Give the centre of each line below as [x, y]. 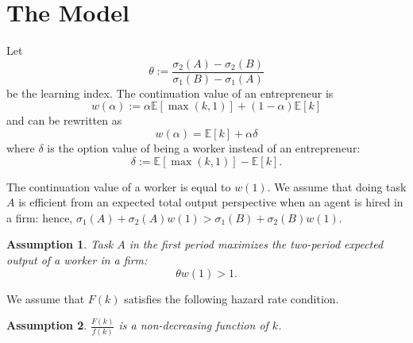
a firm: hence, [40, 217]
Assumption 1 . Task [60, 244]
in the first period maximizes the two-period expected [256, 244]
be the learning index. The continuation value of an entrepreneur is [170, 92]
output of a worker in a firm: [77, 259]
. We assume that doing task [337, 186]
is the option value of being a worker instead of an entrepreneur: [204, 147]
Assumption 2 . [47, 325]
